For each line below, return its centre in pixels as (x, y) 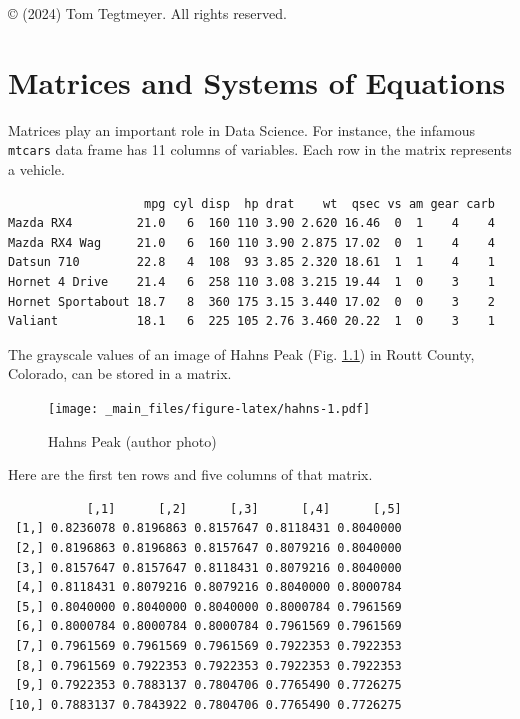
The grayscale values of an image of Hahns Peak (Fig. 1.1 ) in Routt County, (241, 353)
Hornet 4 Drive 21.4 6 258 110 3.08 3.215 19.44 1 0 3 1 (251, 281)
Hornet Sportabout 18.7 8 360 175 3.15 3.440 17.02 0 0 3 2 (251, 301)
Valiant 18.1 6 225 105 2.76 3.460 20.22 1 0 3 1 (251, 321)
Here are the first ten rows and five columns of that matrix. (190, 474)
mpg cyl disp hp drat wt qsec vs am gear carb (319, 203)
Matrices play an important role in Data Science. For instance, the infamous (242, 129)
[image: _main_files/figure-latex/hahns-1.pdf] (209, 408)
